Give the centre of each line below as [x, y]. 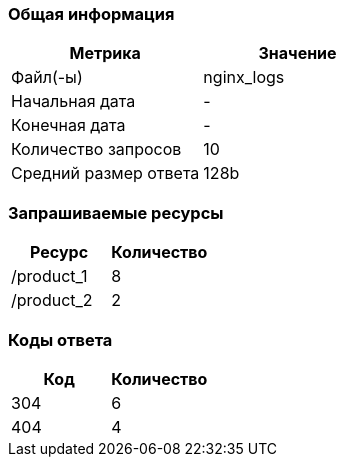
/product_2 [52, 300]
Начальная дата [73, 101]
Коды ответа [60, 339]
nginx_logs [244, 77]
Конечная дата [68, 125]
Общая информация [91, 14]
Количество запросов [96, 149]
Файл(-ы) [47, 77]
